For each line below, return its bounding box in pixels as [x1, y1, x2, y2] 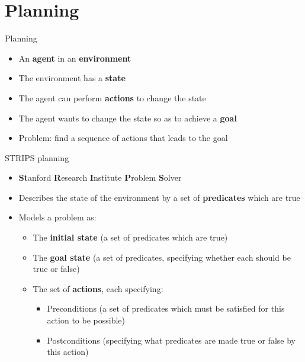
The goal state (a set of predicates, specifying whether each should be [33, 251, 291, 263]
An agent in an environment [18, 52, 131, 64]
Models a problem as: [18, 211, 97, 223]
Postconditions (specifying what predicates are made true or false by [47, 334, 296, 346]
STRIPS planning [5, 151, 69, 164]
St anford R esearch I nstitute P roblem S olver [18, 171, 182, 184]
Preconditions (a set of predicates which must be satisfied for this [47, 302, 285, 315]
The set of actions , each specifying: [33, 282, 163, 294]
